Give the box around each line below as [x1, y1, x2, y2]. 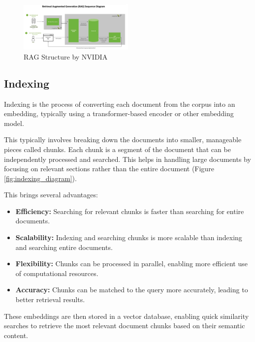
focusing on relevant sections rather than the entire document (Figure [4, 163, 214, 174]
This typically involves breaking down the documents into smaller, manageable [4, 134, 242, 145]
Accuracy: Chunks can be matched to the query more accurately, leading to [15, 284, 248, 295]
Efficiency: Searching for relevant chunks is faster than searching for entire [15, 206, 244, 216]
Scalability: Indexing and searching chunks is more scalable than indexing [15, 232, 242, 243]
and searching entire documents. [15, 242, 113, 252]
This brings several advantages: [4, 189, 98, 200]
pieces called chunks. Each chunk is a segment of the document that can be [4, 144, 231, 154]
